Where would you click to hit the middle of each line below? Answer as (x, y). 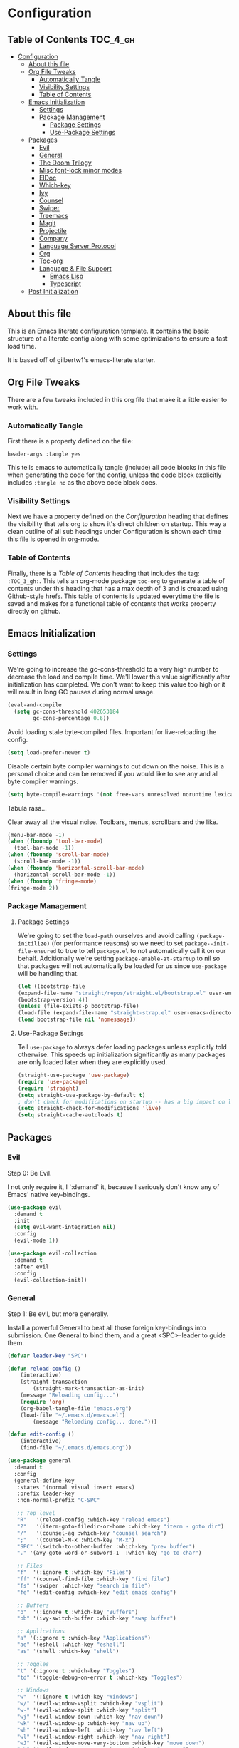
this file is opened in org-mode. (53, 539)
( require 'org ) (43, 1402)
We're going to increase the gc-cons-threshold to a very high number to (113, 669)
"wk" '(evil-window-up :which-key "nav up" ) (84, 1723)
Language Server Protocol (77, 246)
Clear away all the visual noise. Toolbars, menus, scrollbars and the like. (113, 822)
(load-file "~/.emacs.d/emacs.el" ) (73, 1415)
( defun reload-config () (44, 1369)
